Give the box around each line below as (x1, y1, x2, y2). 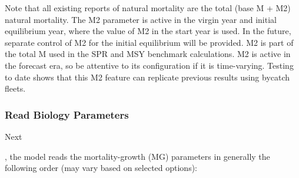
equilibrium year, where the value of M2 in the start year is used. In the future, (5, 25, 291, 37)
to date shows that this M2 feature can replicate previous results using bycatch (5, 70, 290, 83)
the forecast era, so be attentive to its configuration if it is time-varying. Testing (5, 59, 294, 71)
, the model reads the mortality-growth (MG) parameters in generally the (5, 150, 270, 162)
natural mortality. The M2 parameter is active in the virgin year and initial (5, 13, 277, 25)
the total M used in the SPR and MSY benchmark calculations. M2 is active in (5, 48, 291, 60)
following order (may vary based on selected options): (5, 162, 198, 174)
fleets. (5, 82, 26, 95)
